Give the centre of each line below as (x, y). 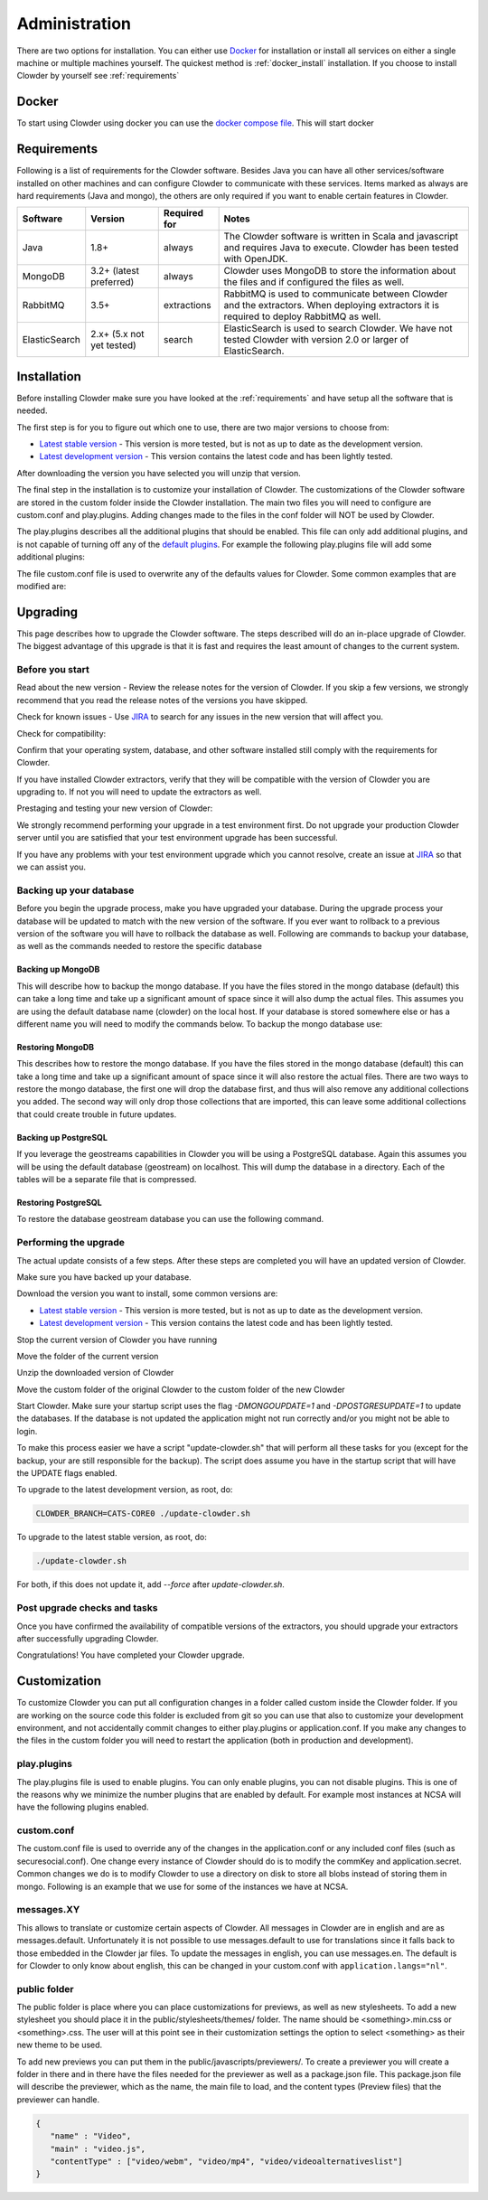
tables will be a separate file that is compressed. (107, 1180)
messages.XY (48, 1910)
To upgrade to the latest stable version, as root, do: (112, 1537)
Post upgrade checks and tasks (87, 1608)
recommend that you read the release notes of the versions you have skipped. (162, 700)
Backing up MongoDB (58, 969)
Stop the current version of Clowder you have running (117, 1340)
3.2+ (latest (115, 271)
